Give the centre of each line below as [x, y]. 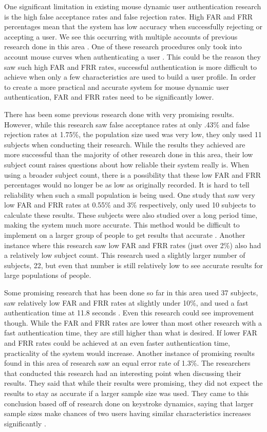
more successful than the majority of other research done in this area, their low [129, 154]
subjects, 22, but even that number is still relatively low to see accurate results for [133, 265]
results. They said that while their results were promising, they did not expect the [133, 383]
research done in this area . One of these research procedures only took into [123, 46]
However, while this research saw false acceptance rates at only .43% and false [127, 124]
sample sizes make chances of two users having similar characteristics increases [128, 413]
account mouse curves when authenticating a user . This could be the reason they [132, 56]
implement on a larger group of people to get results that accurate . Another [125, 235]
